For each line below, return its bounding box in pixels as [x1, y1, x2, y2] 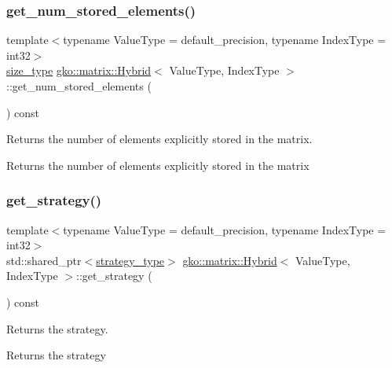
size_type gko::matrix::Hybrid [6, 62, 152, 79]
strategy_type [96, 252, 165, 268]
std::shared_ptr [6, 252, 82, 268]
